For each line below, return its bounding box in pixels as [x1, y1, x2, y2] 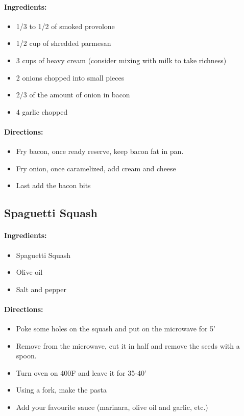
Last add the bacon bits [16, 180, 91, 191]
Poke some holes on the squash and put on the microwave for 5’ [16, 323, 216, 334]
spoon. [16, 350, 37, 361]
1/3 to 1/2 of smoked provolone [16, 20, 115, 31]
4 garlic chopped [16, 106, 68, 117]
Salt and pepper [16, 283, 66, 294]
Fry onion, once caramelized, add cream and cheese [16, 163, 176, 173]
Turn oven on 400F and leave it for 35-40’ [16, 367, 147, 378]
